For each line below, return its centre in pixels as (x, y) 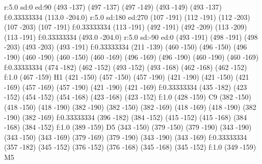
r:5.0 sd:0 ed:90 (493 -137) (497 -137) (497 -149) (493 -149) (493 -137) (113, 7)
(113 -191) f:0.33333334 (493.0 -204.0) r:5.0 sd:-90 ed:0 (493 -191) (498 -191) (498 (131, 37)
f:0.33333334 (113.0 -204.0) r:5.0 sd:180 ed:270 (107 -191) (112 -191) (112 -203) (127, 17)
